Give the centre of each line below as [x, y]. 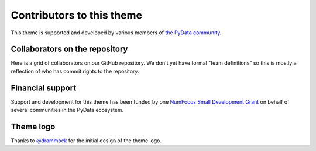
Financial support [44, 88]
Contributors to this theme [77, 15]
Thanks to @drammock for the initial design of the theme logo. [86, 141]
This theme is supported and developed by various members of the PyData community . [116, 33]
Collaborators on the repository [69, 49]
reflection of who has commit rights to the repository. [75, 71]
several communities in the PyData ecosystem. [67, 110]
